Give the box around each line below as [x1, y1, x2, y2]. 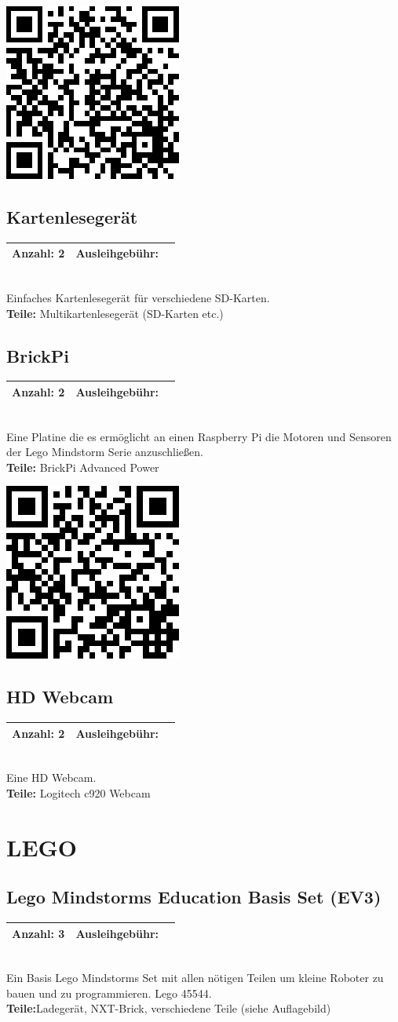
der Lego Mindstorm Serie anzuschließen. [6, 443, 203, 460]
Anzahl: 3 [12, 925, 65, 941]
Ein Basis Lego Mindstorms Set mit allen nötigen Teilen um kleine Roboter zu [6, 969, 384, 986]
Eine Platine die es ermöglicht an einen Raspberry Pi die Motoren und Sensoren [6, 428, 392, 444]
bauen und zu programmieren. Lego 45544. [6, 984, 212, 1001]
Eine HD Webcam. [6, 769, 97, 786]
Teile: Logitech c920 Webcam [6, 784, 151, 801]
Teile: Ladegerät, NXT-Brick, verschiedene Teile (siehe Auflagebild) [6, 1000, 331, 1017]
